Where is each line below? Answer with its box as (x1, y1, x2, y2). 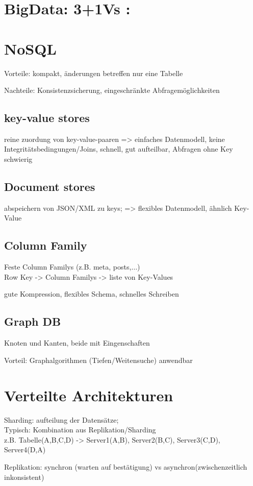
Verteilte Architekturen (4, 384, 173, 405)
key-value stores (4, 110, 90, 126)
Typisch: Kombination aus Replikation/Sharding (4, 424, 156, 435)
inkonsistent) (4, 471, 44, 482)
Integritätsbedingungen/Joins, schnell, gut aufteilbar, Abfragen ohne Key (4, 143, 233, 154)
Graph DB (4, 313, 61, 329)
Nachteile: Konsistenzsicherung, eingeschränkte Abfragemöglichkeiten (4, 85, 220, 95)
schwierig (4, 154, 33, 164)
